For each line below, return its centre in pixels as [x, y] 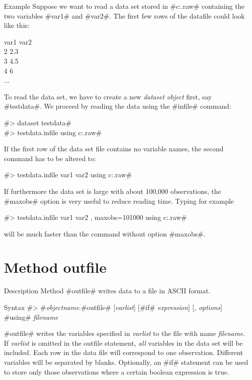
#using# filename [31, 317]
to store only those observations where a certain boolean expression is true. [117, 371]
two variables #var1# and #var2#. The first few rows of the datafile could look [124, 15]
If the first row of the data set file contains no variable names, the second [114, 149]
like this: [17, 25]
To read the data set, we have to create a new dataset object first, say [108, 96]
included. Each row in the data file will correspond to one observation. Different [124, 352]
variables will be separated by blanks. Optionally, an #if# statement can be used [126, 362]
